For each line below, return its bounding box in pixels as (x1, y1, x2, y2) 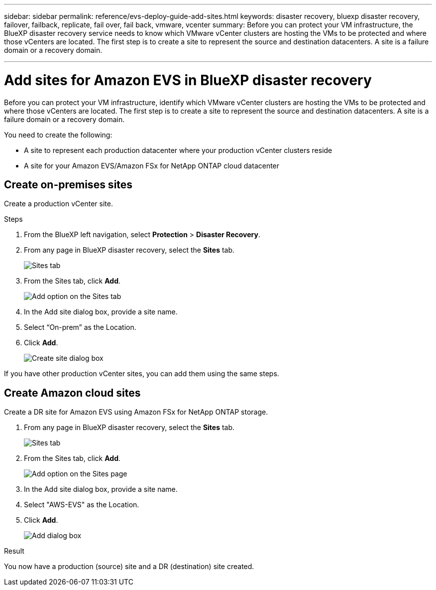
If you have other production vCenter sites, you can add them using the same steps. (4, 369, 279, 378)
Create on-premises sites (4, 178, 133, 191)
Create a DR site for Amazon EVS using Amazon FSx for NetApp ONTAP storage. (4, 408, 268, 417)
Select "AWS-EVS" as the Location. (24, 500, 139, 509)
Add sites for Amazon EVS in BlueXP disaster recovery (4, 71, 372, 89)
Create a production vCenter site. (4, 199, 113, 208)
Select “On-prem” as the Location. (24, 323, 136, 332)
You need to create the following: (4, 130, 112, 139)
